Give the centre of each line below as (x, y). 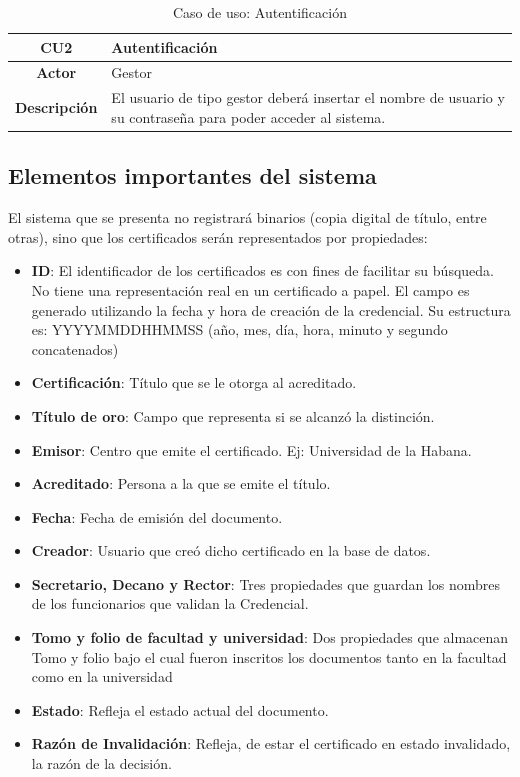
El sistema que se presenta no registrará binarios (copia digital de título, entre (247, 217)
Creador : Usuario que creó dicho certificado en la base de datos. (231, 550)
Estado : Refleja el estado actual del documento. (180, 709)
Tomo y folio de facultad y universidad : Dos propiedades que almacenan (270, 637)
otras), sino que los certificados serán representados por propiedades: (218, 236)
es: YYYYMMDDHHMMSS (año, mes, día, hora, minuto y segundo (239, 329)
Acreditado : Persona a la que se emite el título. (181, 483)
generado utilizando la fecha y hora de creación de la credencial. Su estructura (271, 309)
